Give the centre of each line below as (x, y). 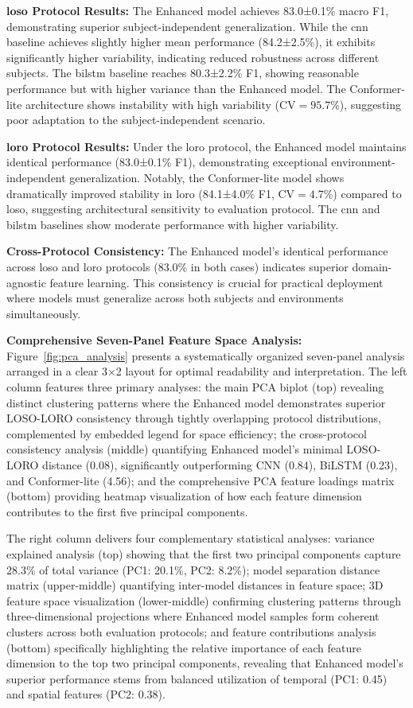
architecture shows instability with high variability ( (152, 104)
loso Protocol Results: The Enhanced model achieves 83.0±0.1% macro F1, (198, 10)
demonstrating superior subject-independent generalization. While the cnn (187, 26)
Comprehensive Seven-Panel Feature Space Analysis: (154, 340)
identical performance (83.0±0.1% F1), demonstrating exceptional (167, 162)
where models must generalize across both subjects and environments (175, 298)
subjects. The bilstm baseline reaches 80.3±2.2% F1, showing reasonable (183, 73)
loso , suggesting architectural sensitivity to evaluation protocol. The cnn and (193, 209)
